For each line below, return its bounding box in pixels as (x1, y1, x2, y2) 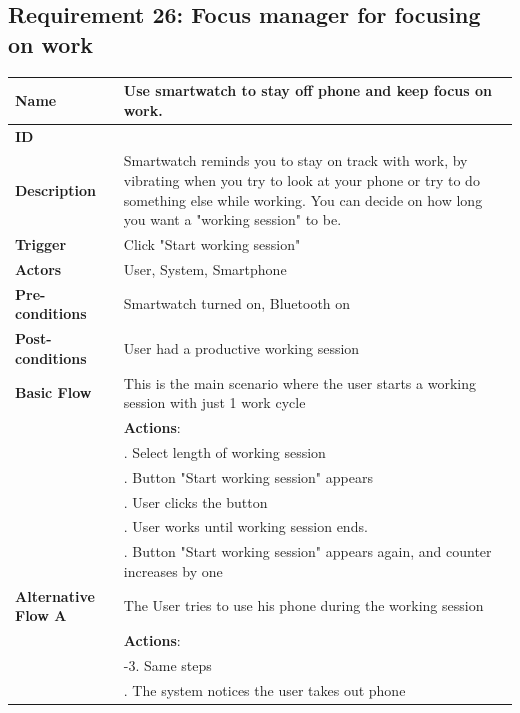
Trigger (15, 234, 67, 254)
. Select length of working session (123, 441, 326, 462)
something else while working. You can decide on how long (123, 189, 483, 210)
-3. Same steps (123, 654, 212, 675)
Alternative (15, 585, 95, 606)
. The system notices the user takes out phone (123, 679, 406, 700)
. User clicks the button (123, 491, 268, 512)
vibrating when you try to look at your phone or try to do (123, 169, 480, 190)
